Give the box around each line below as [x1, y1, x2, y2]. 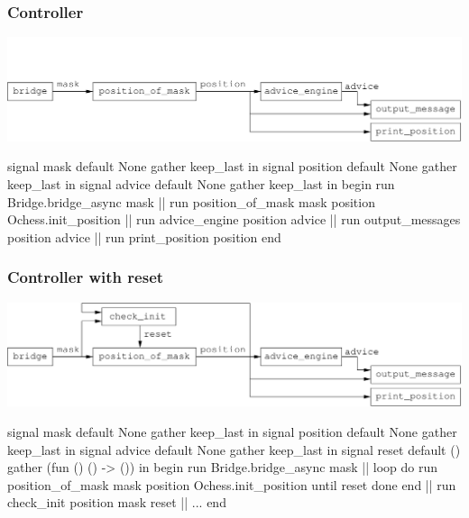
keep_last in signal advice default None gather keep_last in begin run [7, 175, 395, 194]
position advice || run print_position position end [7, 227, 281, 246]
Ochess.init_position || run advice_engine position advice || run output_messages [7, 210, 461, 229]
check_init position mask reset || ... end [7, 493, 226, 512]
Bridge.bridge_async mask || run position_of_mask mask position [7, 192, 375, 211]
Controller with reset [7, 266, 164, 288]
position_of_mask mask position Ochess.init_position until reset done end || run [7, 475, 456, 494]
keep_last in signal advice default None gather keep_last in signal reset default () [7, 440, 461, 459]
